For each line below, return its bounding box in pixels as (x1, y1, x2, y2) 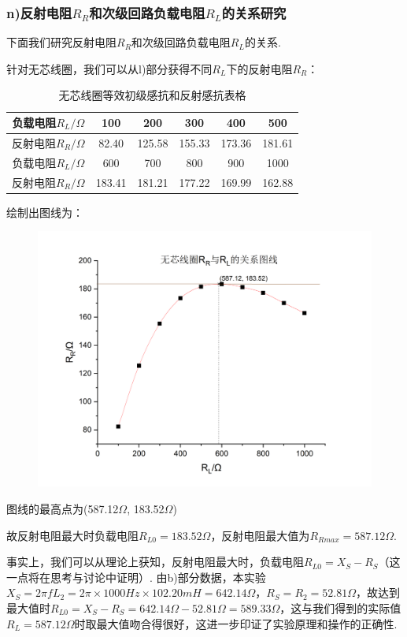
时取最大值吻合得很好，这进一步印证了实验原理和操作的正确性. (74, 615, 398, 631)
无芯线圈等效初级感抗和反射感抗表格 (58, 87, 246, 103)
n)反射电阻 (6, 2, 72, 22)
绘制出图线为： (6, 203, 83, 220)
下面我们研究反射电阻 (6, 34, 117, 50)
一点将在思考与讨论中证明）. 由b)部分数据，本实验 (6, 568, 266, 585)
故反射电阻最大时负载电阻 (6, 527, 139, 543)
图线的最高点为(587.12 (6, 501, 119, 517)
